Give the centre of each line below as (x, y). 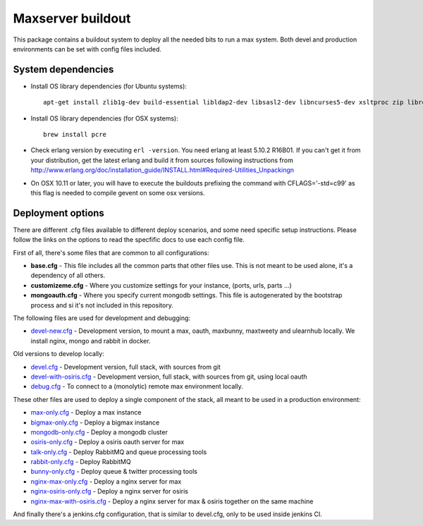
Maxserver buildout (72, 18)
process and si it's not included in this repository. (102, 305)
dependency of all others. (68, 276)
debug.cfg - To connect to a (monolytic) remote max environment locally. (137, 386)
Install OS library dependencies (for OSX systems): (105, 118)
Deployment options (59, 213)
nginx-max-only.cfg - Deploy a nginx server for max (106, 481)
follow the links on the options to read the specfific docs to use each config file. (129, 240)
